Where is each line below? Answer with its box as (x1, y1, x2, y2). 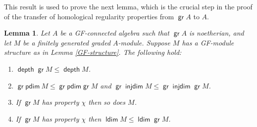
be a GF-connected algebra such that (60, 28, 169, 38)
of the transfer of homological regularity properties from (4, 11, 174, 21)
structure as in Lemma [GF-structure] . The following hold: (4, 47, 182, 57)
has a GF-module (182, 37, 234, 47)
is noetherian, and (189, 28, 244, 38)
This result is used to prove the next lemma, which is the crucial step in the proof (4, 1, 253, 11)
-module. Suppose (118, 37, 170, 47)
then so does (88, 97, 126, 107)
